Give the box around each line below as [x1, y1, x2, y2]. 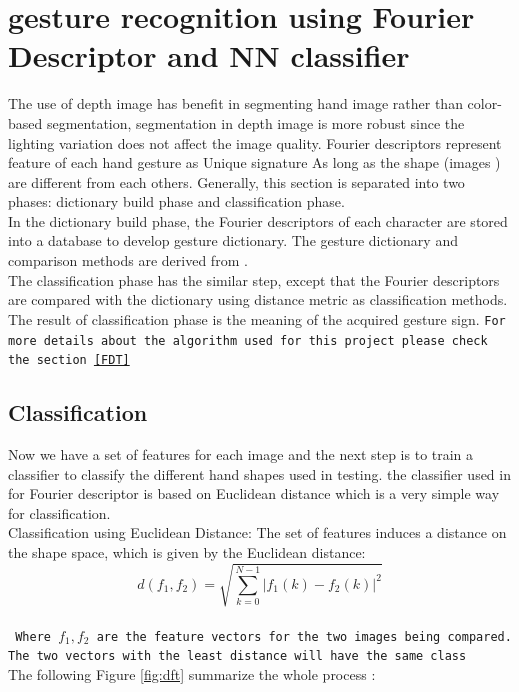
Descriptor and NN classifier [8, 35, 410, 76]
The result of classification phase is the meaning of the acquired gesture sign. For [8, 308, 506, 329]
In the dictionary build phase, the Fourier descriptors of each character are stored [8, 210, 508, 231]
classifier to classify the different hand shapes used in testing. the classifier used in [8, 463, 511, 484]
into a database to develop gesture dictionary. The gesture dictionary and [8, 230, 458, 251]
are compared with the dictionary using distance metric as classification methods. [8, 289, 508, 310]
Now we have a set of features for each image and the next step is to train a [8, 444, 474, 465]
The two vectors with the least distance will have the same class [8, 649, 467, 664]
